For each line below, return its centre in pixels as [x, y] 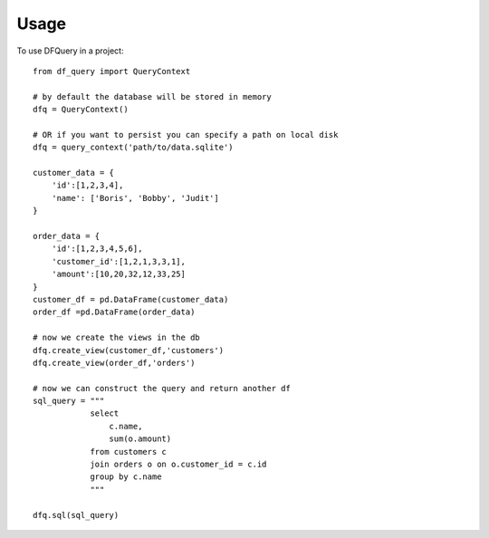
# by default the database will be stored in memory [152, 96]
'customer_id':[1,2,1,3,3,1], [118, 261]
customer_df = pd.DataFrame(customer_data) [131, 299]
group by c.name [126, 477]
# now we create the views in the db [117, 338]
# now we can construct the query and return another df [162, 388]
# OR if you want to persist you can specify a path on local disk [186, 134]
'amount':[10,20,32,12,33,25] [118, 274]
